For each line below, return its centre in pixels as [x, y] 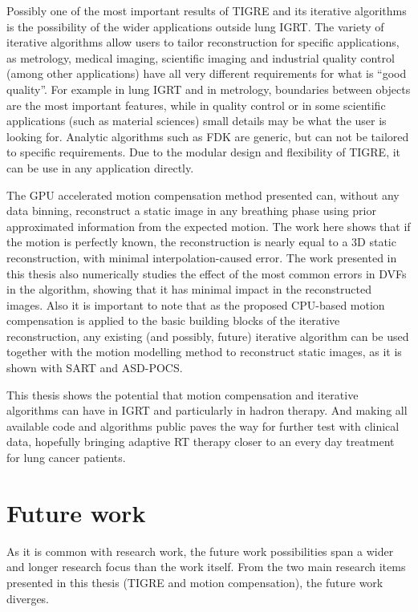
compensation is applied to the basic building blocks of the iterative [173, 320]
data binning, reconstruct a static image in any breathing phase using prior [191, 211]
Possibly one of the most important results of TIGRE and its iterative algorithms [207, 10]
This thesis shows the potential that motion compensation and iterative [183, 394]
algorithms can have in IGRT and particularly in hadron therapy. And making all [207, 410]
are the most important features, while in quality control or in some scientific [196, 105]
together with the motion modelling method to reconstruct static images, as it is [204, 352]
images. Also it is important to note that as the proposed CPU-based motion [196, 304]
